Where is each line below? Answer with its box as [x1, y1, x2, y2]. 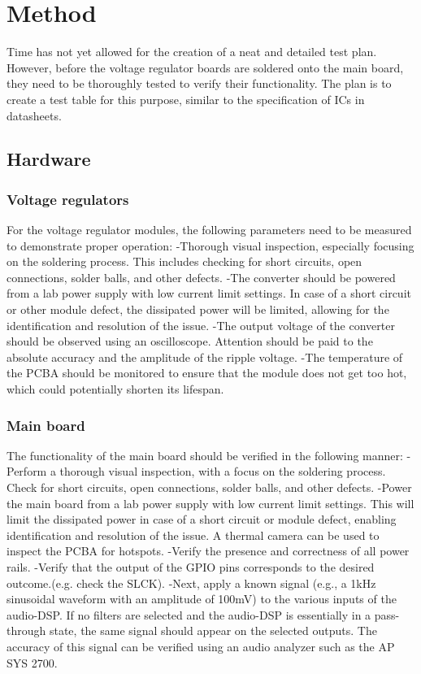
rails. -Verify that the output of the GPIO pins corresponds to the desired [7, 559, 375, 575]
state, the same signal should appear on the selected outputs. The [49, 622, 377, 639]
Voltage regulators [7, 189, 129, 209]
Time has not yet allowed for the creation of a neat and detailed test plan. [7, 43, 377, 60]
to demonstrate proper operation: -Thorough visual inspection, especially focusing [7, 237, 414, 254]
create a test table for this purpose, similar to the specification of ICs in [7, 90, 365, 107]
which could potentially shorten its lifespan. [7, 380, 224, 398]
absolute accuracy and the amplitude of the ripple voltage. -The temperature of [7, 348, 403, 365]
